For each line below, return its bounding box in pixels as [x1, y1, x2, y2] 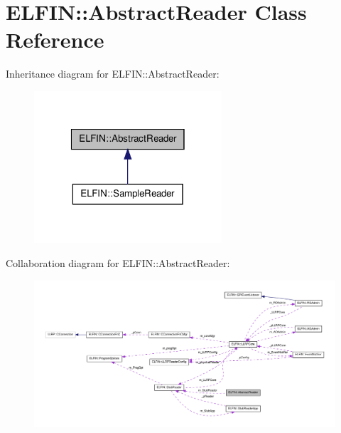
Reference [6, 25, 104, 54]
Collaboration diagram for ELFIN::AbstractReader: [6, 256, 230, 270]
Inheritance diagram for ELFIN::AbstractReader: [6, 66, 220, 81]
